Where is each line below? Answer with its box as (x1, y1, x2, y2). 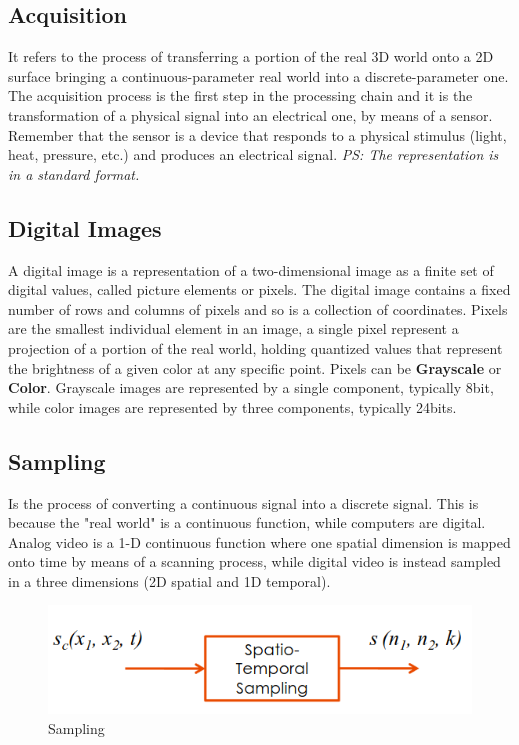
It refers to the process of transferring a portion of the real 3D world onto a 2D (8, 46, 494, 67)
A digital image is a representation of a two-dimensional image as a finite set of (8, 259, 494, 280)
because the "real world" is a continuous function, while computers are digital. (8, 512, 486, 533)
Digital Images (8, 212, 162, 243)
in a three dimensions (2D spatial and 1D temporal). (8, 570, 331, 591)
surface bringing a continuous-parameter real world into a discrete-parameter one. (8, 65, 509, 86)
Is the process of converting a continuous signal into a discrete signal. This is (8, 492, 479, 513)
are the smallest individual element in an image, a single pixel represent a (8, 318, 459, 339)
